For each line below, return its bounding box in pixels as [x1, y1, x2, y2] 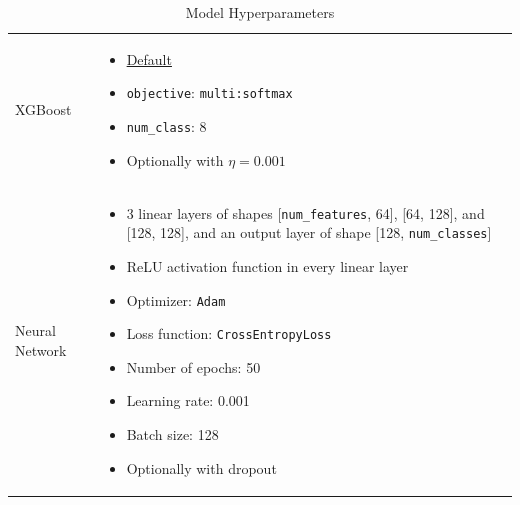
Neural [15, 320, 56, 341]
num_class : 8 [126, 116, 207, 137]
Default [126, 48, 172, 69]
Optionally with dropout [126, 457, 277, 478]
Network [15, 339, 67, 360]
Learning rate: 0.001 [126, 390, 250, 411]
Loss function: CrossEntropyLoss [126, 323, 332, 344]
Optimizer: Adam [126, 289, 226, 310]
